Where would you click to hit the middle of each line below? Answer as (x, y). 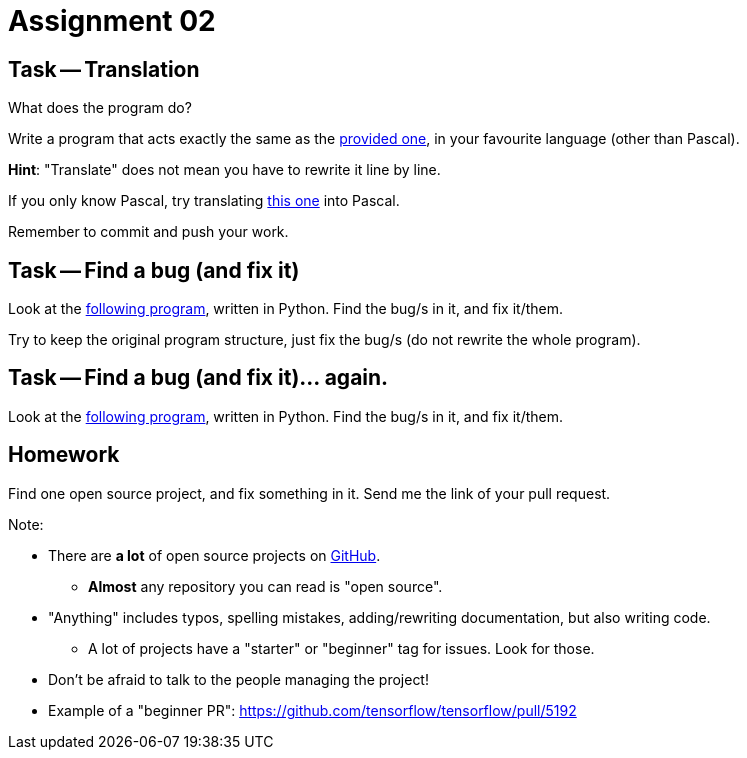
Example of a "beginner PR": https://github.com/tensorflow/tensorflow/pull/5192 (312, 710)
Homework (64, 455)
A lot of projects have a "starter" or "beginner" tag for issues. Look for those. (341, 648)
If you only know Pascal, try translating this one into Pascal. (204, 201)
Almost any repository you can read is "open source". (265, 586)
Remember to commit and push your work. (148, 232)
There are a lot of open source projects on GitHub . (214, 555)
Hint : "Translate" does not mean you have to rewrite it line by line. (224, 170)
